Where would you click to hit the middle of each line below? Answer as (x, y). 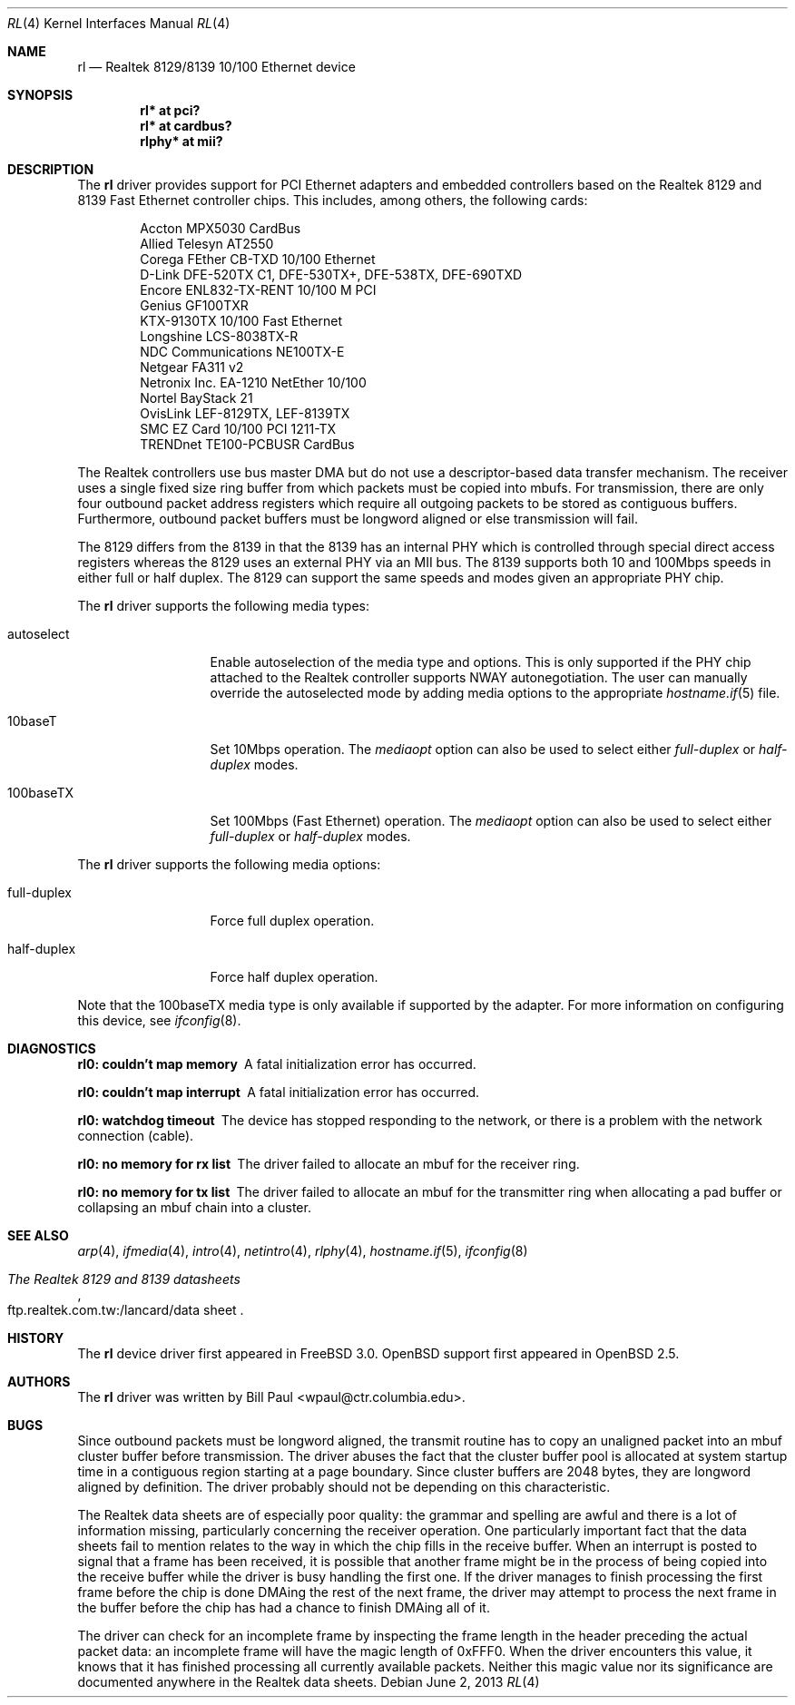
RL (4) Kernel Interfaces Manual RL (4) (119, 23)
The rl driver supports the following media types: (224, 606)
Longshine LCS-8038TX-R (219, 336)
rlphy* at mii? (182, 141)
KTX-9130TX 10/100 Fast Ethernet (241, 321)
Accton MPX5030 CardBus (221, 228)
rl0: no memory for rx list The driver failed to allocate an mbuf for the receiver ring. (329, 1164)
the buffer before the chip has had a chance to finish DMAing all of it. (284, 1607)
